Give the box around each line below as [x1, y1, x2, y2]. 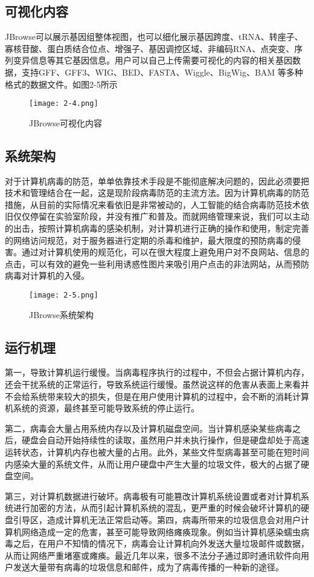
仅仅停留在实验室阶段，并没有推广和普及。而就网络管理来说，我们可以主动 [13, 210, 309, 223]
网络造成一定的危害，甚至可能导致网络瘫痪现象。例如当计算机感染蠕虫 [21, 525, 301, 538]
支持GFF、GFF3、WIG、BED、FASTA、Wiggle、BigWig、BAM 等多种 [21, 65, 303, 78]
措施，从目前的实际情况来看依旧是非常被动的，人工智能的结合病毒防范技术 [5, 198, 301, 210]
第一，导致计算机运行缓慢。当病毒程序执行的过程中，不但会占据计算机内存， [5, 366, 309, 379]
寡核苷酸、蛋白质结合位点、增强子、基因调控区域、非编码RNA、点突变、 [5, 42, 295, 54]
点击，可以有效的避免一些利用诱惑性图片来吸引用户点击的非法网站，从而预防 [5, 257, 309, 270]
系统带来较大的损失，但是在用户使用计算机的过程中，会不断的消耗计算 [30, 390, 309, 402]
